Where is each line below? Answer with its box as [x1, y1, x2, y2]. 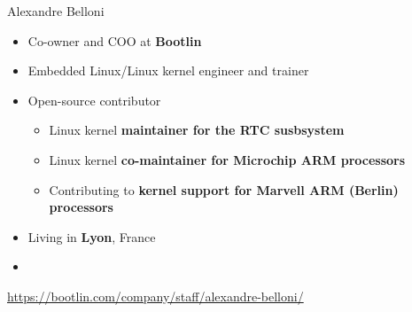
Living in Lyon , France [27, 227, 156, 246]
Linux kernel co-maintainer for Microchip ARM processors [49, 150, 406, 168]
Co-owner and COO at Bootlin [27, 31, 202, 50]
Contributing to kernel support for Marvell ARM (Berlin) [49, 180, 399, 199]
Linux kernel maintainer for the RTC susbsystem [49, 121, 345, 139]
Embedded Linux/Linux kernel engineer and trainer [27, 61, 309, 80]
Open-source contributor [27, 90, 161, 109]
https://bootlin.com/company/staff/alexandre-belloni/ [7, 286, 304, 305]
